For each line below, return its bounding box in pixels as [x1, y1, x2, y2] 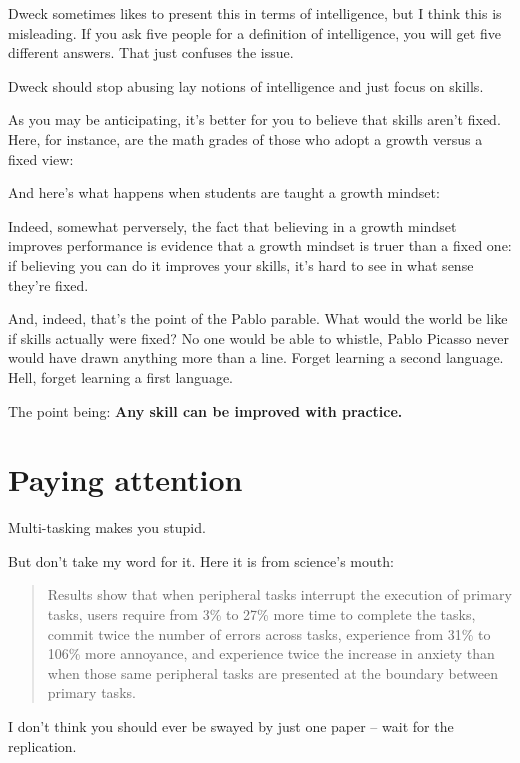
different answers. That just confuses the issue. [8, 42, 294, 63]
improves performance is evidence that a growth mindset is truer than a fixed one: [8, 235, 512, 256]
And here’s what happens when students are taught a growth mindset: [8, 182, 440, 203]
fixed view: [8, 148, 74, 169]
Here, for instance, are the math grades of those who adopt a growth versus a [8, 128, 483, 149]
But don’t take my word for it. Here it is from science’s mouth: [8, 550, 394, 571]
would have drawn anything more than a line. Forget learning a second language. [8, 347, 504, 368]
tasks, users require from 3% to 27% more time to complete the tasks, [47, 604, 476, 624]
